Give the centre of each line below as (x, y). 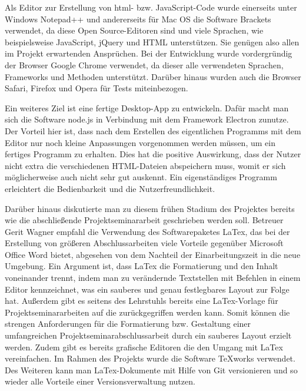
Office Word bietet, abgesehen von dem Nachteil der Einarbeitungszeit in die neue (153, 254)
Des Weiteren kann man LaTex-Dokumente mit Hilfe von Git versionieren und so (151, 370)
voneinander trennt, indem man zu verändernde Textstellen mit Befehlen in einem (153, 278)
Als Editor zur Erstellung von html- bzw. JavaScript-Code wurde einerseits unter (151, 7)
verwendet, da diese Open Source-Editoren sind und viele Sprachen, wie (134, 30)
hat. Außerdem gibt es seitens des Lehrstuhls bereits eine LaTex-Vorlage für (142, 301)
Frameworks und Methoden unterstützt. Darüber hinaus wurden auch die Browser (153, 76)
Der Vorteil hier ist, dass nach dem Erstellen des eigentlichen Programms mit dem (153, 130)
